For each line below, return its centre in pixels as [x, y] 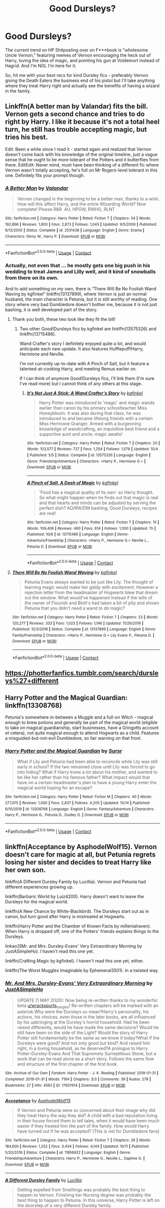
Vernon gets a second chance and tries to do [75, 114]
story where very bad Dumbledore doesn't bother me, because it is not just [81, 304]
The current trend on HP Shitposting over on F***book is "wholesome [77, 50]
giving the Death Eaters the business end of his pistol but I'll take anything [80, 80]
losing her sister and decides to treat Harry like [78, 862]
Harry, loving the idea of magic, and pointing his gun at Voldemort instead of [82, 60]
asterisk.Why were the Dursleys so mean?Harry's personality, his [83, 1012]
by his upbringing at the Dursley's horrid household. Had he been [83, 1022]
